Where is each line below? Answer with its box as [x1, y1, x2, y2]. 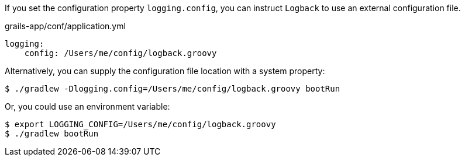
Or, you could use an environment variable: [5, 101, 170, 111]
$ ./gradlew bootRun [5, 129, 99, 138]
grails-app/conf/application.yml [5, 21, 126, 31]
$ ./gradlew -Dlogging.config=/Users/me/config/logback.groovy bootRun [5, 84, 340, 93]
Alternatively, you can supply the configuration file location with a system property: [5, 66, 325, 76]
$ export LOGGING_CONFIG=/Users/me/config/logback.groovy [5, 120, 276, 129]
